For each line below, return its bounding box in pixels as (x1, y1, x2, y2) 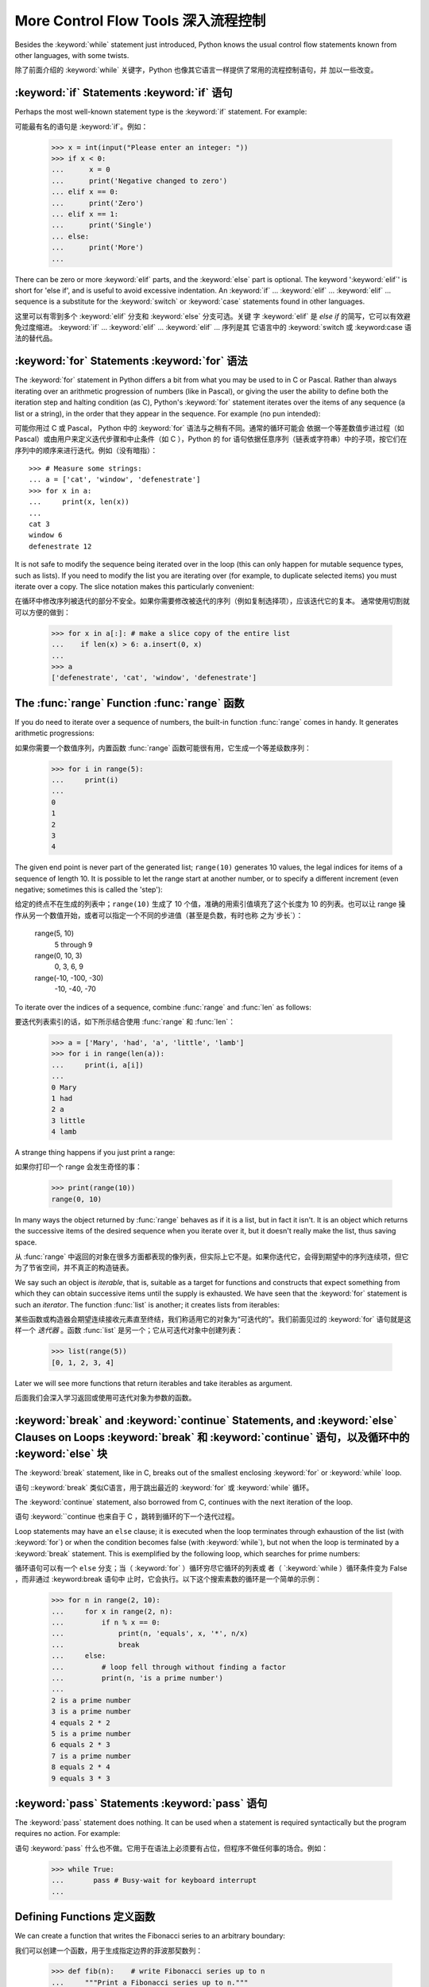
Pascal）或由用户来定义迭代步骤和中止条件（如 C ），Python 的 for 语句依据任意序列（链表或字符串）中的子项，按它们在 (14, 434, 408, 444)
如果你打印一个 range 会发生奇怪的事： (14, 1162, 143, 1172)
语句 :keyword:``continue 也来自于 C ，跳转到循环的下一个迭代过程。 (14, 1512, 239, 1521)
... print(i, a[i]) (51, 1060, 145, 1069)
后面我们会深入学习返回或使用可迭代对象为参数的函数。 (14, 1393, 196, 1403)
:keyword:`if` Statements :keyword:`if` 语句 (14, 86, 233, 99)
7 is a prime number (51, 1751, 131, 1760)
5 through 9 (54, 939, 93, 949)
